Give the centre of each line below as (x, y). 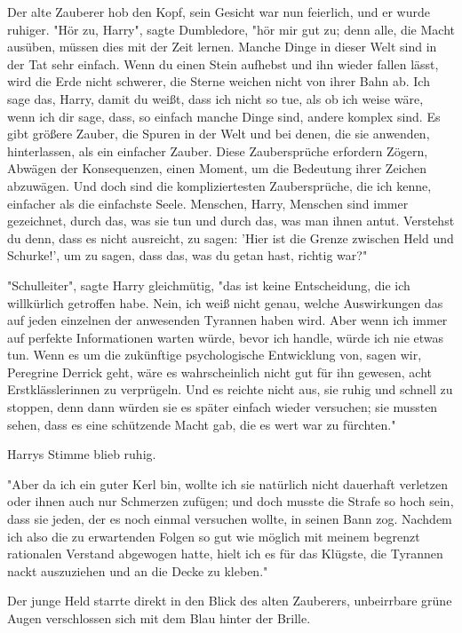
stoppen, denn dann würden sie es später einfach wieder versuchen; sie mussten (223, 407)
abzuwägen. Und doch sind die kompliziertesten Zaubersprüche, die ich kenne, (219, 185)
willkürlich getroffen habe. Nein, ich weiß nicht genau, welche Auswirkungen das (225, 302)
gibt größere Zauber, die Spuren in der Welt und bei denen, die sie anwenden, (219, 134)
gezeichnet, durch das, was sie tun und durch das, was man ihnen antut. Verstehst (231, 221)
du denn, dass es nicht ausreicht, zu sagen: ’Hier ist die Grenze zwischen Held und (231, 237)
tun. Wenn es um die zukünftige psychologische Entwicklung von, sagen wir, (215, 355)
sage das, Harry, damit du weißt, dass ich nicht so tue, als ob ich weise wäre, (215, 98)
